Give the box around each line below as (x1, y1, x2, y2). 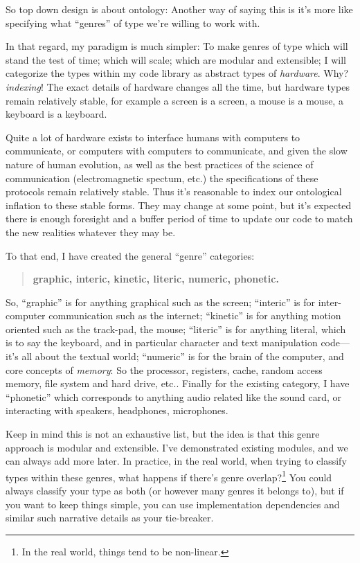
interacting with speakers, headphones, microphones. (6, 403, 228, 418)
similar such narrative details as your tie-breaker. (6, 510, 214, 525)
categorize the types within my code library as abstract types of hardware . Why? (6, 66, 349, 80)
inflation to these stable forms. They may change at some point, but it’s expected (6, 197, 352, 212)
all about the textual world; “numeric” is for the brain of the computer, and (21, 349, 344, 364)
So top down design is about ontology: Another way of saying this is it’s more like (6, 2, 353, 16)
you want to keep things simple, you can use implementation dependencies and (6, 497, 340, 511)
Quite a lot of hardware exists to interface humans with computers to (6, 129, 300, 144)
